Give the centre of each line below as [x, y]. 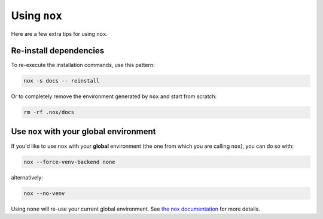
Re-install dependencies [58, 51]
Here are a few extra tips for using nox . [59, 34]
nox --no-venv [44, 193]
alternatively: [27, 177]
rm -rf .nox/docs [49, 112]
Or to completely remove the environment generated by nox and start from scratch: [114, 96]
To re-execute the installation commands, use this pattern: [83, 65]
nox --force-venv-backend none [70, 162]
